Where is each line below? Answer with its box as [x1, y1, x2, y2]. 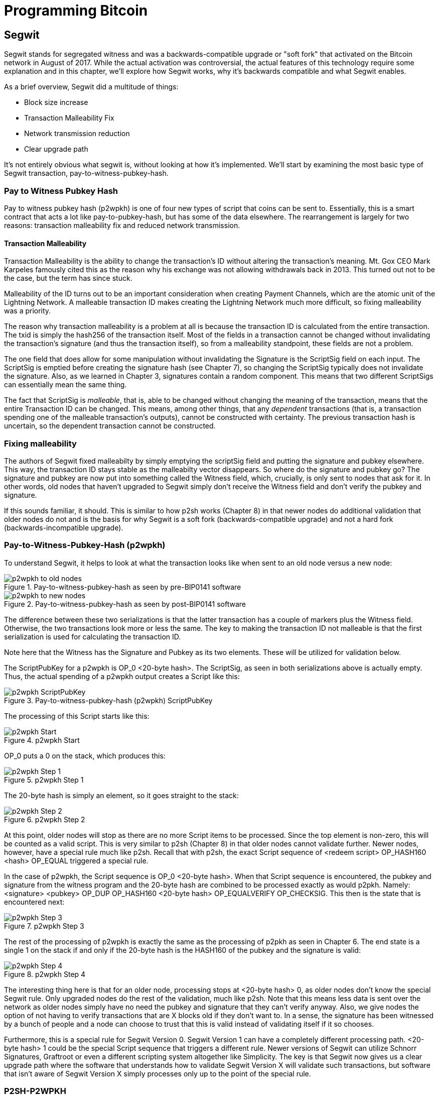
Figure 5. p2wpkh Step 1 [4, 775, 84, 784]
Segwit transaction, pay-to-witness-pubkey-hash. [4, 169, 169, 178]
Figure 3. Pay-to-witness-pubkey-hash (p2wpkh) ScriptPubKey [4, 696, 213, 705]
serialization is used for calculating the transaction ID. [4, 632, 181, 641]
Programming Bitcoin [4, 2, 148, 19]
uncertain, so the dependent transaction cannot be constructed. [4, 421, 216, 430]
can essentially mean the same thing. [4, 380, 127, 389]
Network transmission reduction [24, 129, 130, 138]
